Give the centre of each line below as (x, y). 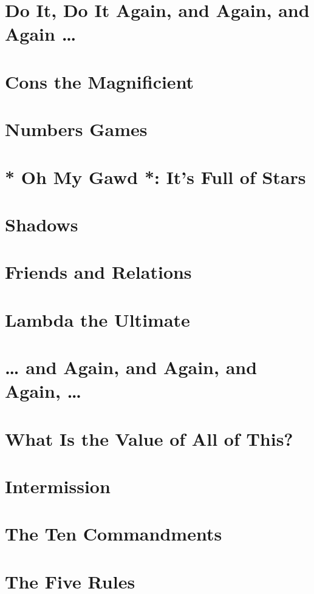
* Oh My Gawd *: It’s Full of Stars (155, 176)
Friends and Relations (98, 272)
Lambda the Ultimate (97, 319)
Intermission (58, 486)
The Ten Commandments (114, 534)
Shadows (42, 224)
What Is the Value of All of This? (149, 438)
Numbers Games (76, 129)
